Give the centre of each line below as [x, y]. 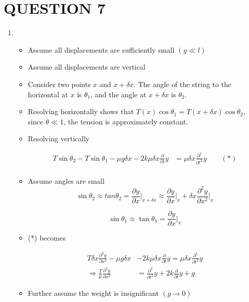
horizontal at [48, 94]
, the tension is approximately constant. [126, 121]
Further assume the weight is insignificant [93, 293]
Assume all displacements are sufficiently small [101, 49]
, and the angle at [118, 94]
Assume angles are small [66, 180]
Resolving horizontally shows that [81, 111]
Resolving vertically [59, 138]
